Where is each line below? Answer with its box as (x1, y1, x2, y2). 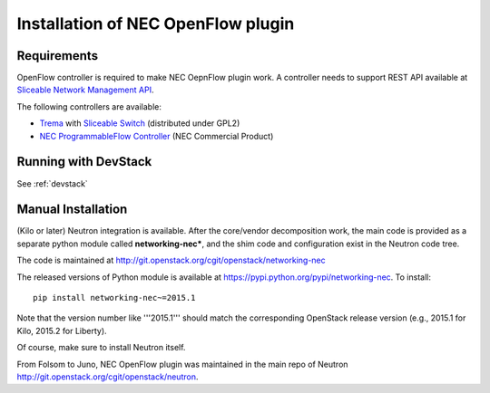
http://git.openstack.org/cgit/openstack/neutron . (16, 371, 199, 382)
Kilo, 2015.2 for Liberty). (16, 325, 108, 336)
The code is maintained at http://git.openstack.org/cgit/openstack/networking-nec (16, 254, 326, 266)
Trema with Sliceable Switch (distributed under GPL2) (39, 118, 240, 129)
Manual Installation (16, 202, 128, 217)
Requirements (16, 48, 99, 63)
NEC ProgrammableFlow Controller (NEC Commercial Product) (39, 130, 274, 141)
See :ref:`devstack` (16, 177, 88, 189)
